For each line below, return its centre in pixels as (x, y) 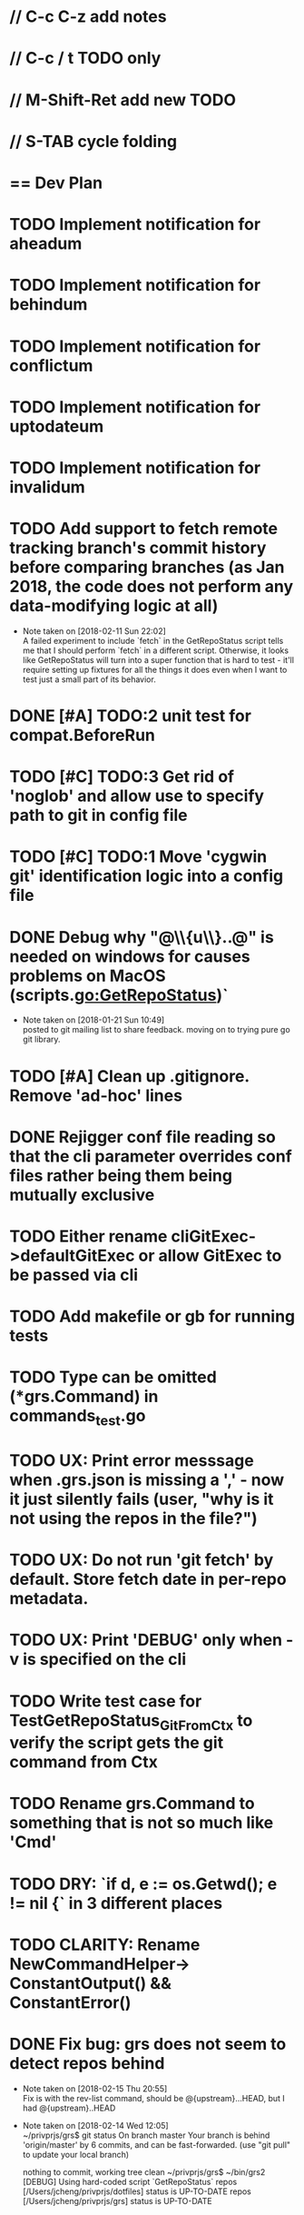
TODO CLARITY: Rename (105, 1944)
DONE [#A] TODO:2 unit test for (131, 716)
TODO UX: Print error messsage (132, 1461)
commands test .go (78, 1418)
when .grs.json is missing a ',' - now (147, 1480)
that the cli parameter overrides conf (151, 1156)
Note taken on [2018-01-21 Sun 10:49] (93, 1020)
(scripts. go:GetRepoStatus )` (119, 995)
